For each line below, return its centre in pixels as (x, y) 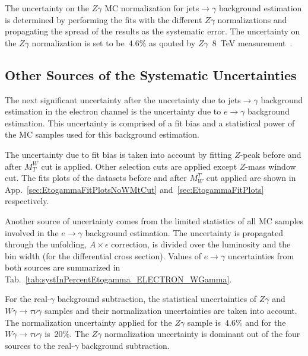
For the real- (28, 299)
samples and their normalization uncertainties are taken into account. (171, 311)
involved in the (32, 232)
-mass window (271, 166)
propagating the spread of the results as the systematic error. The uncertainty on (153, 31)
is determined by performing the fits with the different (104, 19)
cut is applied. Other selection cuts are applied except (139, 166)
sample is (204, 322)
